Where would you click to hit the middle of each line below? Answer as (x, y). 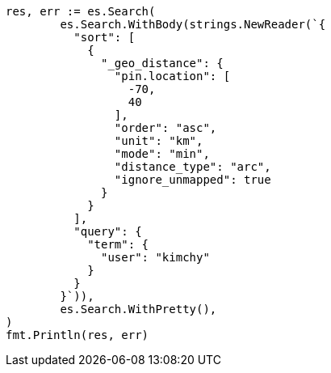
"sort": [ (105, 37)
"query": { (108, 231)
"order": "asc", (165, 128)
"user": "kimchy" (155, 257)
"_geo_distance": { (162, 63)
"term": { (118, 244)
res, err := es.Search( (81, 11)
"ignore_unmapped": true (193, 180)
